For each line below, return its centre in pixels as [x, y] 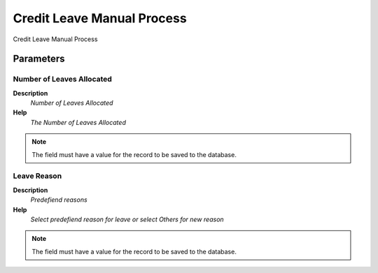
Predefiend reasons [59, 200]
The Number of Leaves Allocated [78, 122]
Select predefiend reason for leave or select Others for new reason [127, 219]
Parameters [39, 59]
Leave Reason [37, 176]
